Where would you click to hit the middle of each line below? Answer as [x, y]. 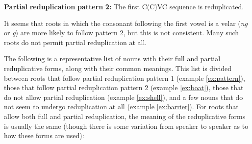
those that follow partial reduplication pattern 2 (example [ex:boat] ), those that [124, 87]
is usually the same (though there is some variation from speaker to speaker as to [126, 126]
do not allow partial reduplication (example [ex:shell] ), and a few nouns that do [124, 97]
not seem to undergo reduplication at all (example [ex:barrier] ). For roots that [121, 107]
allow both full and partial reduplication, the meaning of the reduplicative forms [125, 116]
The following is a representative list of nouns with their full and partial [112, 59]
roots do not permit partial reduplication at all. [76, 42]
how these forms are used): [44, 135]
